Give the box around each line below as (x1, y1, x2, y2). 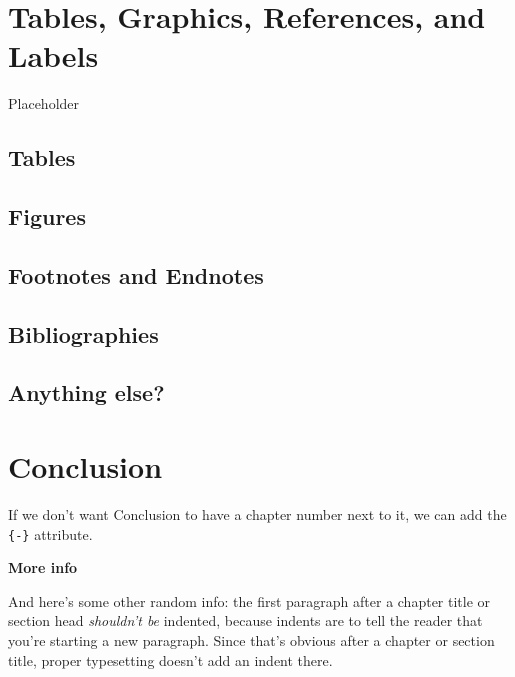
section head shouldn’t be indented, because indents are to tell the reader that (8, 610, 483, 631)
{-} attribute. (8, 523, 93, 544)
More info (8, 557, 78, 578)
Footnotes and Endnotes (8, 259, 264, 290)
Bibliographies (8, 318, 159, 349)
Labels (8, 35, 99, 76)
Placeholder (8, 93, 80, 114)
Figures (8, 201, 86, 232)
